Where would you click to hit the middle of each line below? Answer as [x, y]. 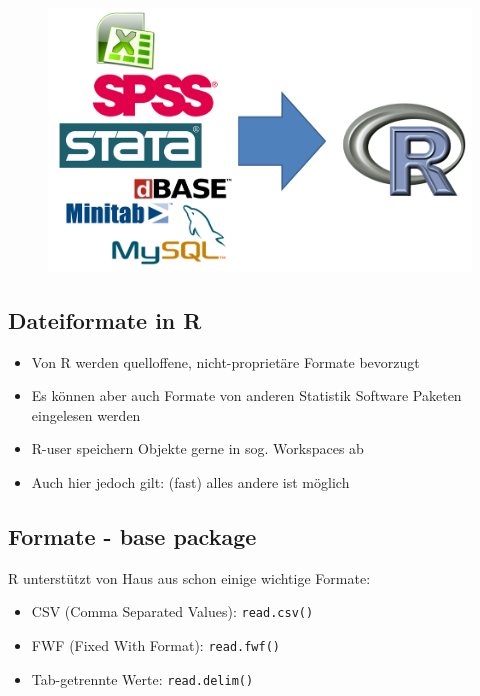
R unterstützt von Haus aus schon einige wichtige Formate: [189, 577]
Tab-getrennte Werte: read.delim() [142, 678]
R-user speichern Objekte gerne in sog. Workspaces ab [197, 448]
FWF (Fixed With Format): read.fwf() [156, 645]
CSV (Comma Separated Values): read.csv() [172, 611]
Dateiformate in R [105, 319]
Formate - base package [132, 536]
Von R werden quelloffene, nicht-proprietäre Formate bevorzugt [225, 361]
